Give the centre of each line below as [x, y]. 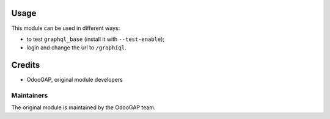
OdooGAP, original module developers [75, 80]
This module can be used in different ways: [66, 28]
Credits [26, 65]
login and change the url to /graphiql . [76, 48]
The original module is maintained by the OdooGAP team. [83, 107]
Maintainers [30, 95]
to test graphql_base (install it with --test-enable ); [96, 39]
